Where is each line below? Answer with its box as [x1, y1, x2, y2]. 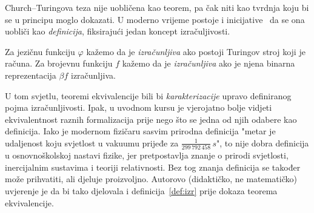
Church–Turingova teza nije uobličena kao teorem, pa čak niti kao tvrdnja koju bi [5, 1, 309, 13]
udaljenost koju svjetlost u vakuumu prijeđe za [5, 136, 179, 149]
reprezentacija [5, 68, 56, 81]
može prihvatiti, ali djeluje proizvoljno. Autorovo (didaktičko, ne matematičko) [5, 172, 297, 185]
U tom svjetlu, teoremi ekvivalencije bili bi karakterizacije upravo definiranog [5, 89, 292, 102]
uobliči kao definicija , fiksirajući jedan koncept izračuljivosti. [5, 25, 230, 38]
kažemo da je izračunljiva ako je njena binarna [122, 57, 295, 70]
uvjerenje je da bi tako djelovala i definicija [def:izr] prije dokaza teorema [5, 185, 278, 197]
